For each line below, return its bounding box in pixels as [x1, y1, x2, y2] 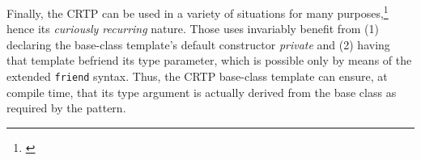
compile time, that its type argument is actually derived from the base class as [6, 83, 397, 100]
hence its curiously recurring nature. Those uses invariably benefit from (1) [6, 20, 379, 37]
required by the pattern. [6, 99, 126, 116]
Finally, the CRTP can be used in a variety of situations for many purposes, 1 [6, 2, 389, 21]
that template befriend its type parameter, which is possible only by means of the [6, 52, 412, 69]
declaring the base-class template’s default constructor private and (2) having [6, 36, 390, 53]
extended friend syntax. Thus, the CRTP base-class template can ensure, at [6, 68, 388, 85]
